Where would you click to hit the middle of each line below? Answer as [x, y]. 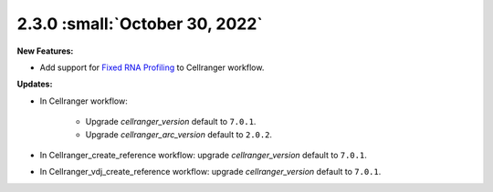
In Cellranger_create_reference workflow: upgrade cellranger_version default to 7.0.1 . [203, 155]
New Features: [45, 51]
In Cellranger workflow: [84, 101]
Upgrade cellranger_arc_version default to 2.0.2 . [179, 134]
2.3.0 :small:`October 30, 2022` [140, 24]
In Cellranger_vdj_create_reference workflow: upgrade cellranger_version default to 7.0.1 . [210, 172]
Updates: [35, 84]
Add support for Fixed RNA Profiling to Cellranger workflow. [152, 67]
